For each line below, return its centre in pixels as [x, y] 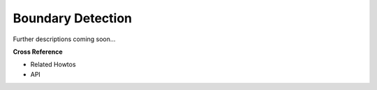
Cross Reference [38, 52]
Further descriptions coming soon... [64, 39]
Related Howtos [53, 65]
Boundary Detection [73, 18]
